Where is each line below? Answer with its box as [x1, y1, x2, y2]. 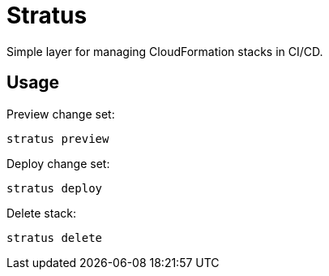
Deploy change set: [6, 156, 110, 170]
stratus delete [6, 231, 103, 244]
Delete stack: [6, 205, 76, 220]
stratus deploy [6, 181, 103, 195]
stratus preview [6, 132, 109, 145]
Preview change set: [6, 106, 115, 121]
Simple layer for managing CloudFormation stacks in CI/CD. [6, 44, 323, 58]
